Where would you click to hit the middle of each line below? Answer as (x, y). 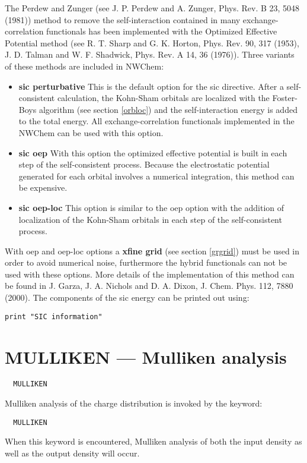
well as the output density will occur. (72, 453)
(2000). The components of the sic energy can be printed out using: (127, 297)
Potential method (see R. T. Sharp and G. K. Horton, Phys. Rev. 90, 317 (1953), (152, 42)
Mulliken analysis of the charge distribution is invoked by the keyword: (134, 403)
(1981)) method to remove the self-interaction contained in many (123, 19)
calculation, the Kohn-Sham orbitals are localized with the (163, 98)
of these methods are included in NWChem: (84, 66)
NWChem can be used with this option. (91, 132)
